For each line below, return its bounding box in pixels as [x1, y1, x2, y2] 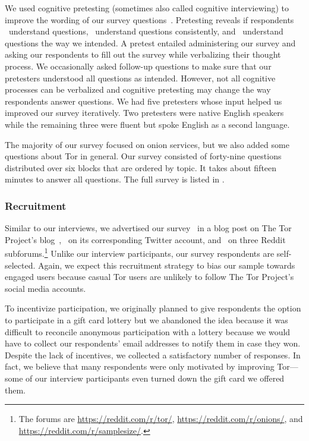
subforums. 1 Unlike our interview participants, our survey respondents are [5, 245, 275, 259]
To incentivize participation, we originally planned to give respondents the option [5, 302, 301, 314]
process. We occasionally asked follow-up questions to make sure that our [5, 59, 272, 72]
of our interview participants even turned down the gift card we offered [26, 371, 285, 384]
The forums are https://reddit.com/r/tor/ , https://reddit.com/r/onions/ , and [18, 412, 303, 425]
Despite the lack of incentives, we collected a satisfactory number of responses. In [5, 348, 301, 361]
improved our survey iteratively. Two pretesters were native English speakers [5, 106, 284, 119]
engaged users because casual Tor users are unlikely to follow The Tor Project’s [5, 270, 294, 283]
